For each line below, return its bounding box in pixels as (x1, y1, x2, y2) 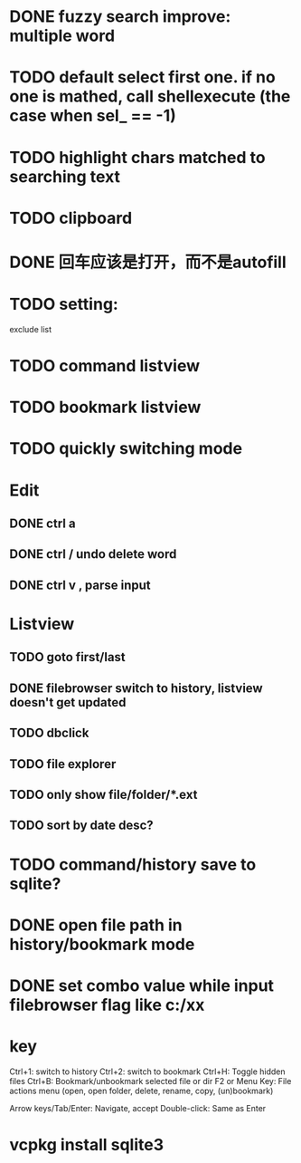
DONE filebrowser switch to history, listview (9, 680, 264, 696)
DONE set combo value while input (9, 976, 274, 995)
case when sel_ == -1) (9, 106, 176, 126)
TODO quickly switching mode (9, 438, 242, 459)
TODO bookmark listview (9, 397, 202, 418)
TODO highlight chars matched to (9, 147, 266, 168)
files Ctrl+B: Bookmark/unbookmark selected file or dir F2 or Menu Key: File (9, 1075, 292, 1086)
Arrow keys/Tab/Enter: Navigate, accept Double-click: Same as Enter (9, 1102, 267, 1113)
